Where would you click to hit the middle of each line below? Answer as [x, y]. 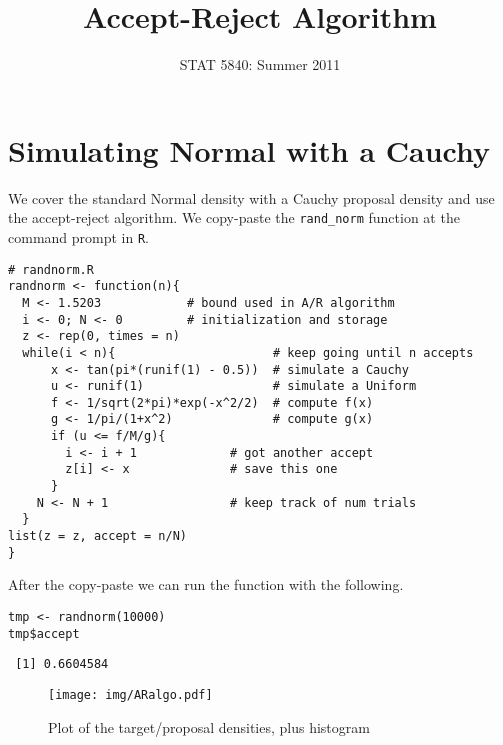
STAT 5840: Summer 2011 [260, 64]
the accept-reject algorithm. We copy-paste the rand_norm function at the [234, 217]
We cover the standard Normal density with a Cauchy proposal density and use [251, 197]
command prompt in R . [79, 236]
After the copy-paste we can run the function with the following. [206, 584]
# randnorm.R [51, 269]
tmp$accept [44, 633]
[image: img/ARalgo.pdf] [130, 694]
